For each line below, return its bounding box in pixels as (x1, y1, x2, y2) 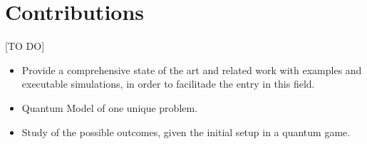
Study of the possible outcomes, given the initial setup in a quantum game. (21, 124, 351, 139)
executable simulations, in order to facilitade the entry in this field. (21, 76, 315, 91)
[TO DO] (5, 38, 45, 53)
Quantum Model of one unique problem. (21, 100, 198, 115)
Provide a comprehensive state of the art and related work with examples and (21, 62, 362, 77)
